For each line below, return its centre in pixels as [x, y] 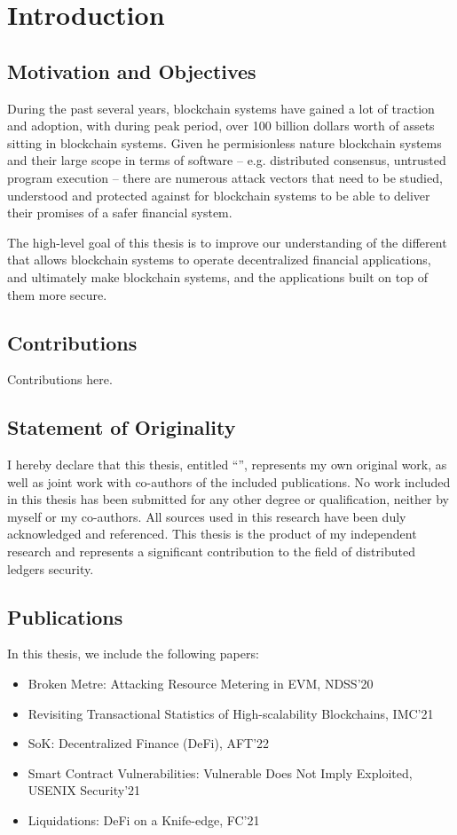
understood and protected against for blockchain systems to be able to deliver [219, 195]
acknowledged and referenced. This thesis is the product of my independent [212, 534]
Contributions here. [60, 379]
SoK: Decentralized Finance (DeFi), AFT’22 [149, 743]
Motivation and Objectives [132, 71]
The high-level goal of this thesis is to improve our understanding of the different [227, 242]
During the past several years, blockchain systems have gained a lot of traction [221, 108]
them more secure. [57, 294]
